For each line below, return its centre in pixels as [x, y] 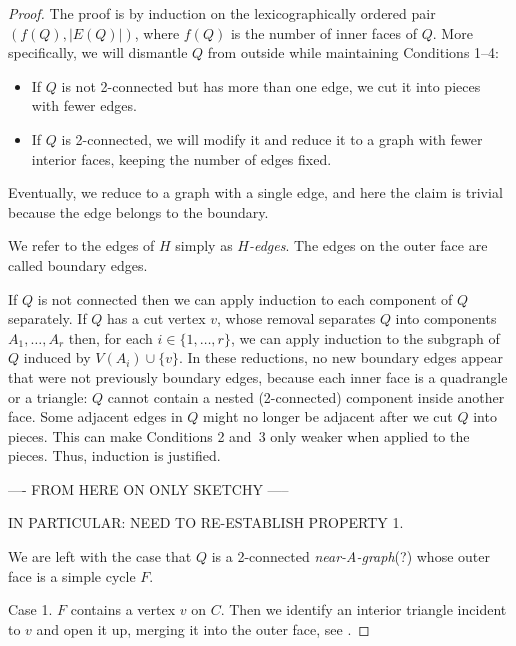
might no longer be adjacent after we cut [328, 416]
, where [157, 32]
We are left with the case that [100, 556]
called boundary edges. [78, 264]
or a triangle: [48, 396]
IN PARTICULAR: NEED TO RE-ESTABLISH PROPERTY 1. [206, 522]
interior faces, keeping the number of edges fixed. [181, 158]
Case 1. [30, 609]
